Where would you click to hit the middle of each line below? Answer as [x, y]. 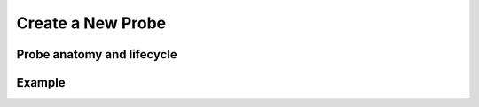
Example [41, 83]
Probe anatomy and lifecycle [97, 54]
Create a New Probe [91, 23]
